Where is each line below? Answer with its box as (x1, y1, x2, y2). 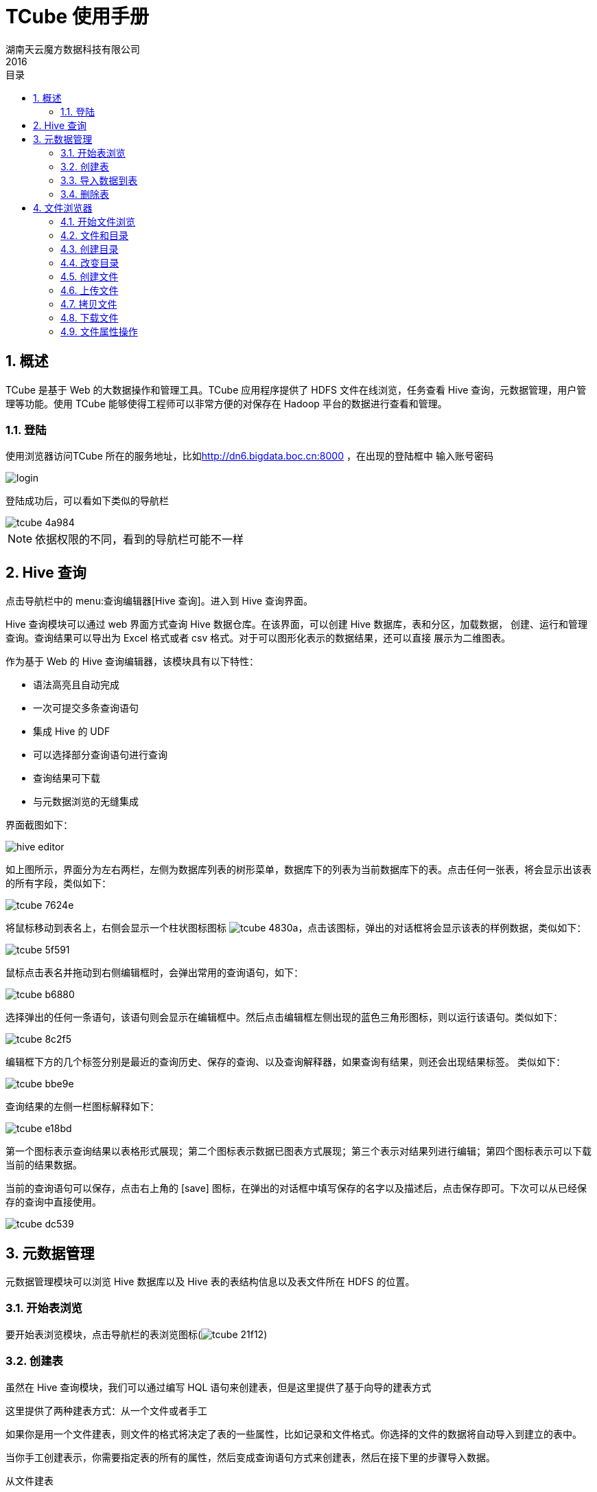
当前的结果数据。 (5, 1159, 82, 1171)
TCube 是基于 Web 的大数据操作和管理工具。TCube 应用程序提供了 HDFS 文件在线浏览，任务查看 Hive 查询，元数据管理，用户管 (5, 383, 587, 396)
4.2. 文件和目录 (60, 229, 129, 241)
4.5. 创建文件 (60, 270, 119, 282)
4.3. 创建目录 (60, 242, 119, 255)
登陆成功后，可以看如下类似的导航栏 (5, 495, 169, 507)
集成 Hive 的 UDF (33, 725, 110, 738)
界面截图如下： (5, 819, 73, 831)
